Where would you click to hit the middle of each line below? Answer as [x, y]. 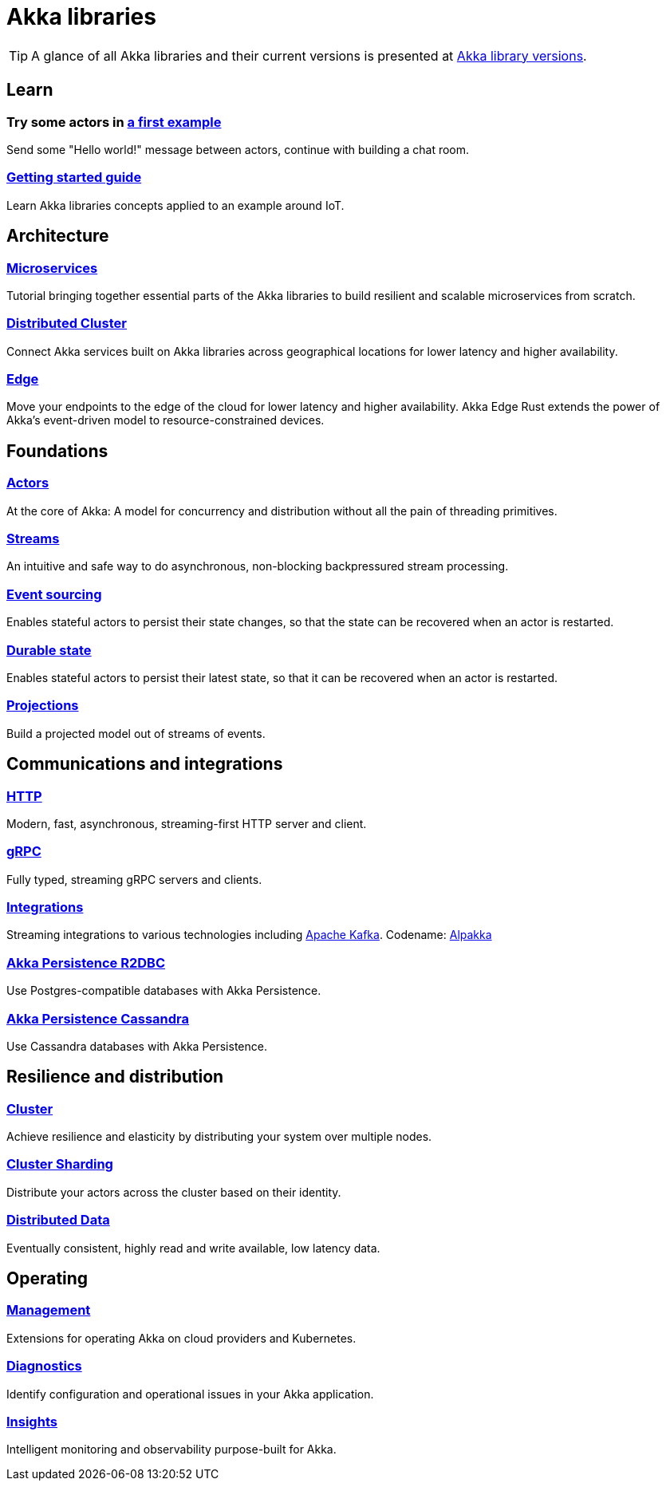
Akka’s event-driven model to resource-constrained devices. [166, 420]
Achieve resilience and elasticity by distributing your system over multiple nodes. [219, 1137]
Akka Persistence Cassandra [98, 1018]
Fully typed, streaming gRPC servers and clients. [134, 879]
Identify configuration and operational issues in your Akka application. [190, 1394]
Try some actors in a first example [114, 122]
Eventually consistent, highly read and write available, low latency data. [193, 1248]
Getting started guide [74, 177]
